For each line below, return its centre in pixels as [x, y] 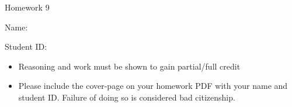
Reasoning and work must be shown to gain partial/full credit [129, 66]
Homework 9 [27, 7]
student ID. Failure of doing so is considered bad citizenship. [127, 97]
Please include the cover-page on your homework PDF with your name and [153, 86]
